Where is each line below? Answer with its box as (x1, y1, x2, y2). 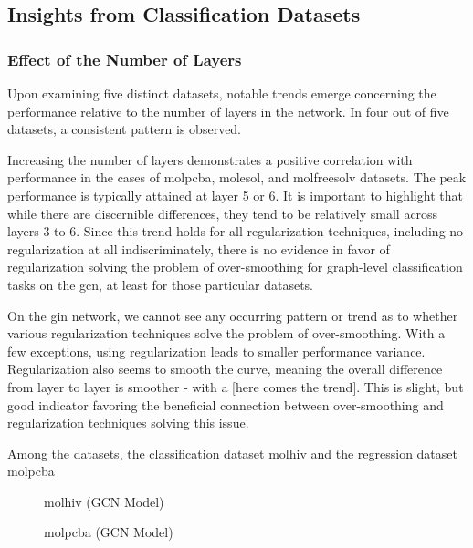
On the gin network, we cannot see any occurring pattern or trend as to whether (7, 305, 458, 325)
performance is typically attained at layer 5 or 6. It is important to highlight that (7, 185, 463, 204)
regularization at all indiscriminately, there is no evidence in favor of (7, 239, 390, 258)
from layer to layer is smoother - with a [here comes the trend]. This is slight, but (7, 377, 464, 396)
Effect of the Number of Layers (7, 47, 242, 70)
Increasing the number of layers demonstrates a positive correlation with (7, 150, 413, 169)
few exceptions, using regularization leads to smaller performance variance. (7, 341, 426, 360)
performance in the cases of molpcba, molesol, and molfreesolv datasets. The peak (7, 168, 467, 187)
